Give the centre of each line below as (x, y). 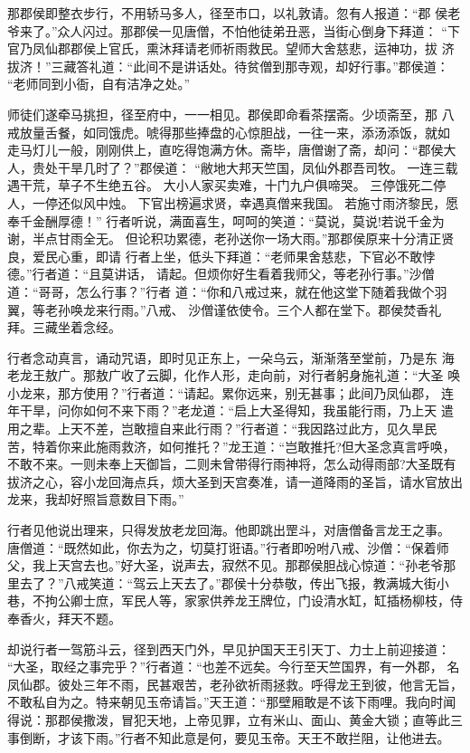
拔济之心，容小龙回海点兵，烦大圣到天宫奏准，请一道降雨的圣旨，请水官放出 (235, 481)
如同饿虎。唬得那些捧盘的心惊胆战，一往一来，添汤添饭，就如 (266, 132)
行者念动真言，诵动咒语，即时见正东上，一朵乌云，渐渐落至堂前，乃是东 (222, 357)
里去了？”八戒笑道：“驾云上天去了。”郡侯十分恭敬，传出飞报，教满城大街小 (228, 582)
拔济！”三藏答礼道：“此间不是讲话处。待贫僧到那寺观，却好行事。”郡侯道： (228, 66)
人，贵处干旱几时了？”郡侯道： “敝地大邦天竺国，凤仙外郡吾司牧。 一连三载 (233, 167)
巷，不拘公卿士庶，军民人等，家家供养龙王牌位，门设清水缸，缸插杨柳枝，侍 (235, 600)
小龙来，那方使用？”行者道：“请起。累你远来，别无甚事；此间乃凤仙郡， (222, 392)
